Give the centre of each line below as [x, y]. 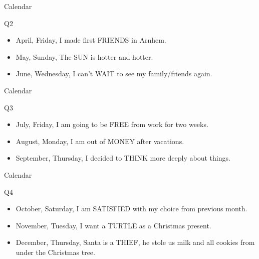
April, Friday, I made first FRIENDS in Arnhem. [91, 40]
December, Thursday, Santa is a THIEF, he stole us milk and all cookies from [135, 242]
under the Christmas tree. [55, 252]
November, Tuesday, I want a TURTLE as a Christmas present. [113, 225]
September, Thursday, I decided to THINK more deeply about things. [123, 158]
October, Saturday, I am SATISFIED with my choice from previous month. [132, 209]
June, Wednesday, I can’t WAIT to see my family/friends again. [114, 74]
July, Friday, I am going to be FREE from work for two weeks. [112, 124]
